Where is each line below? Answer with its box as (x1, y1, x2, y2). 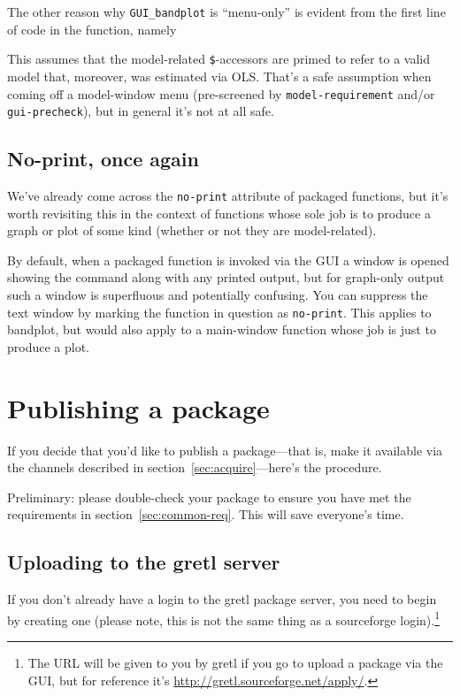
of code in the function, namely (7, 19, 177, 38)
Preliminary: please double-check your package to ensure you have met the (7, 487, 411, 506)
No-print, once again (7, 145, 199, 172)
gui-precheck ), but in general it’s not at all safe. (7, 102, 274, 120)
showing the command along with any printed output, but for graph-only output (7, 268, 445, 287)
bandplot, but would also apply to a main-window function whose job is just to (7, 320, 436, 339)
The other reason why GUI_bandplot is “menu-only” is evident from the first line (7, 3, 446, 20)
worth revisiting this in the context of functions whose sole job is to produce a (7, 203, 431, 222)
